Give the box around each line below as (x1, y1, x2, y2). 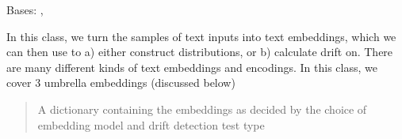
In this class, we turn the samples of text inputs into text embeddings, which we (6, 28, 396, 44)
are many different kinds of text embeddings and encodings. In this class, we (6, 58, 377, 75)
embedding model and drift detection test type (37, 116, 265, 133)
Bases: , (6, 2, 44, 17)
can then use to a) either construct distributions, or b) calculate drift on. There (6, 43, 393, 60)
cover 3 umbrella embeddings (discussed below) (6, 74, 235, 91)
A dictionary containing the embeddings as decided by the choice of (37, 100, 367, 117)
